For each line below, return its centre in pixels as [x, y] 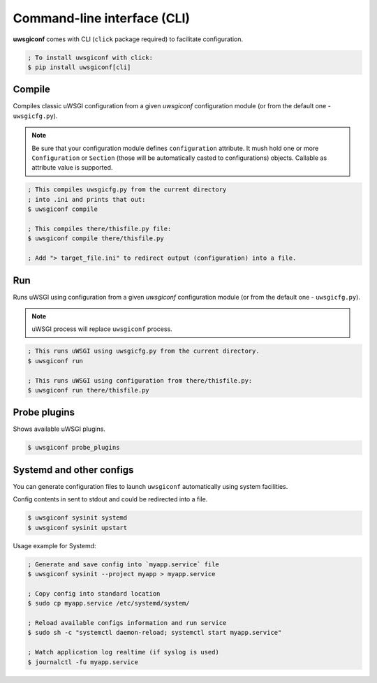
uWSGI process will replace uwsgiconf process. [102, 329]
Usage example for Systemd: [55, 545]
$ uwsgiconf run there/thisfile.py [88, 390]
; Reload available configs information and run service [127, 623]
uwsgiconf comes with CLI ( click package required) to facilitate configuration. [128, 39]
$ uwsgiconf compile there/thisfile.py [96, 238]
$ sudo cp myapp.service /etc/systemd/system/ [109, 603]
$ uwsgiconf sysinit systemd [77, 518]
